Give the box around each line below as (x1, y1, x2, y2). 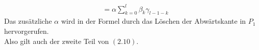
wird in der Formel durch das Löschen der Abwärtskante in (61, 16, 246, 26)
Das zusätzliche (4, 16, 52, 26)
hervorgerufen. (4, 25, 49, 36)
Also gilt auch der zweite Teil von (4, 35, 109, 46)
